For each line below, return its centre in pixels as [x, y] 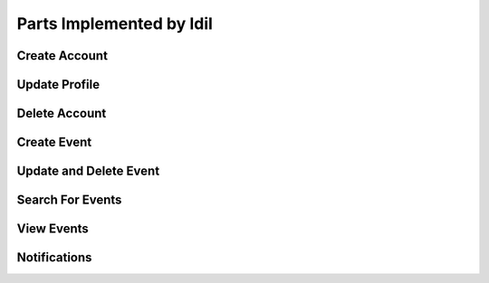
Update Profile [58, 85]
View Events [53, 229]
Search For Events [69, 200]
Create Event [54, 142]
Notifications [54, 258]
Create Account [62, 56]
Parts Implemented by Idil [115, 24]
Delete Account [62, 113]
